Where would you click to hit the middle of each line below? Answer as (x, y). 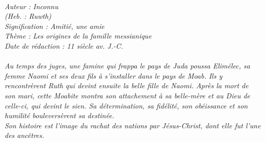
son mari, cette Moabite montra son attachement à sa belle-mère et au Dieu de (127, 95)
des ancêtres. (24, 135)
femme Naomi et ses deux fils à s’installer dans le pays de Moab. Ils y (113, 75)
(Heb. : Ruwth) (28, 16)
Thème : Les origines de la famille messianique (78, 36)
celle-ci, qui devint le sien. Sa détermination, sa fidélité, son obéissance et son (126, 105)
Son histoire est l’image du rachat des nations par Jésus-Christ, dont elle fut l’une (133, 125)
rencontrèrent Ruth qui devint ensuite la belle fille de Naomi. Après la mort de (127, 85)
